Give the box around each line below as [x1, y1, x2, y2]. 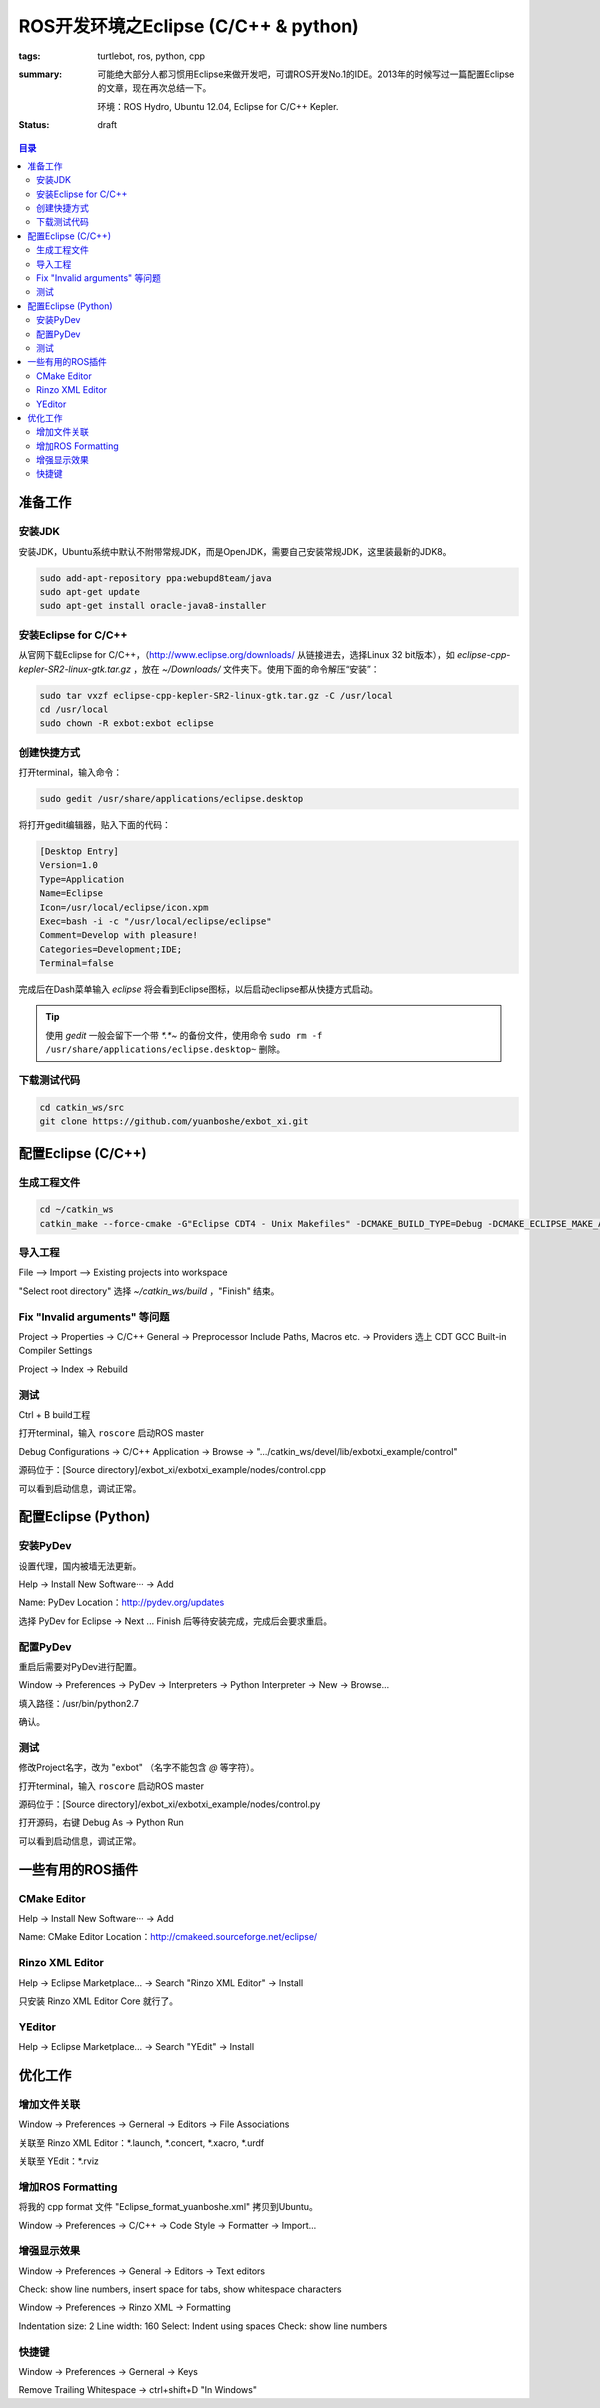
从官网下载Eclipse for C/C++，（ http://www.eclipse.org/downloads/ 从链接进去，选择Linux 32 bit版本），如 [18, 649, 455, 661]
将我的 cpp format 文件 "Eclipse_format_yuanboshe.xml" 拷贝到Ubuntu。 [18, 2201, 319, 2213]
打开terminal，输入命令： [18, 766, 123, 779]
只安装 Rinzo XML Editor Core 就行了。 [18, 1995, 179, 2007]
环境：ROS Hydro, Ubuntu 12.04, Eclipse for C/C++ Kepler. [97, 100, 339, 112]
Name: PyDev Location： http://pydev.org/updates [18, 1596, 225, 1609]
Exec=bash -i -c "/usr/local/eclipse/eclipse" [39, 915, 272, 927]
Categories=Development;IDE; [39, 943, 183, 955]
